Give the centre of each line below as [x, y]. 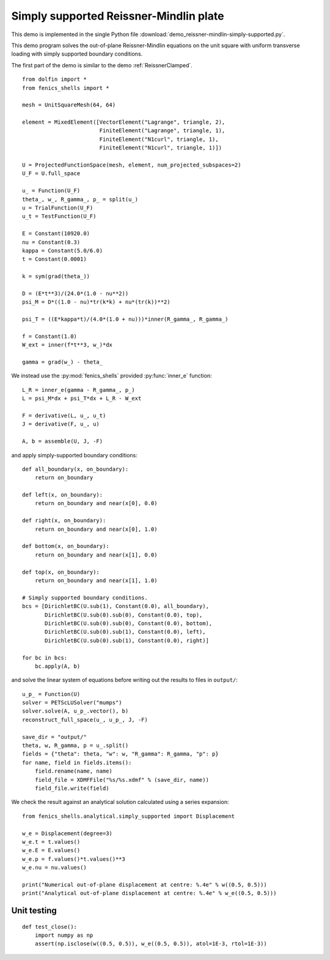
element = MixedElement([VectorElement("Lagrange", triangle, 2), [124, 122]
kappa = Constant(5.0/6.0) [63, 250]
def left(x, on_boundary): [63, 495]
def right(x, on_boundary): [64, 521]
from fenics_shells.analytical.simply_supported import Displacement [129, 816]
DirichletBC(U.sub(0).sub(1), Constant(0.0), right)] [127, 640]
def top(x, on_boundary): [61, 572]
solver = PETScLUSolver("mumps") [72, 703]
